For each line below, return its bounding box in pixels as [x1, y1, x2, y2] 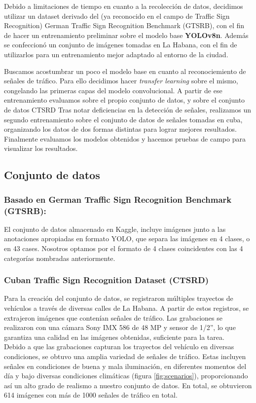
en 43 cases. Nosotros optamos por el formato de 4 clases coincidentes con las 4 [4, 243, 243, 254]
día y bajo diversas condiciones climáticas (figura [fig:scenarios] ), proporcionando [4, 370, 248, 381]
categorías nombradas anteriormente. [4, 253, 115, 263]
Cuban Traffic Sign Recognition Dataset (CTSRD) [4, 274, 209, 286]
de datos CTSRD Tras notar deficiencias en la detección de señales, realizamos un [4, 104, 252, 114]
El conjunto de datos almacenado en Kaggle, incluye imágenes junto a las [4, 223, 226, 234]
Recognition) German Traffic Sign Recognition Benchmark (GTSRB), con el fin [4, 20, 245, 31]
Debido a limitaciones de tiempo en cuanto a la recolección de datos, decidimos [4, 1, 243, 11]
